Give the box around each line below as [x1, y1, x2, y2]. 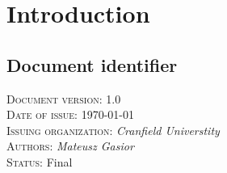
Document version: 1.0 [6, 90, 121, 107]
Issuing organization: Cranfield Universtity [6, 121, 220, 138]
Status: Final [6, 153, 73, 170]
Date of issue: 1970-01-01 [6, 106, 134, 123]
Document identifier [6, 52, 178, 77]
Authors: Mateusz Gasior [6, 137, 134, 154]
